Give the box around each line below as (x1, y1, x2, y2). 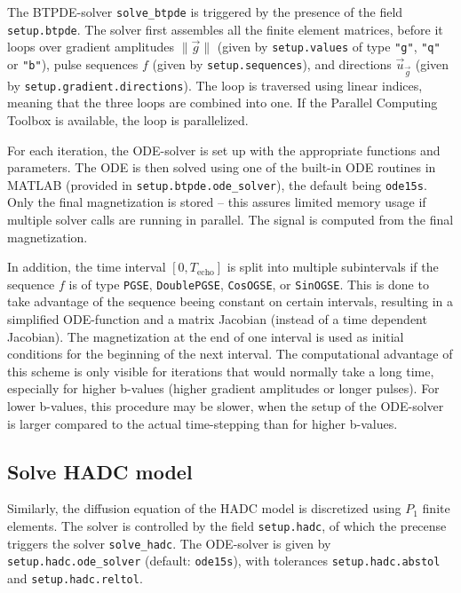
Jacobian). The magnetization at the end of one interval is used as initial (7, 327, 404, 345)
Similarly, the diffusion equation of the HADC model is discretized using (7, 499, 401, 518)
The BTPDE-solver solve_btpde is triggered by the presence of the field (7, 3, 403, 20)
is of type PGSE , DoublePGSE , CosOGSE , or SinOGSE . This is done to (68, 274, 429, 293)
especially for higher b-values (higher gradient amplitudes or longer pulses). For (7, 379, 440, 398)
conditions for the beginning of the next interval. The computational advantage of (7, 344, 453, 363)
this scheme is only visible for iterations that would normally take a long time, (7, 361, 434, 380)
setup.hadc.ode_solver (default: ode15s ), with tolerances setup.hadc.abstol (7, 551, 441, 570)
